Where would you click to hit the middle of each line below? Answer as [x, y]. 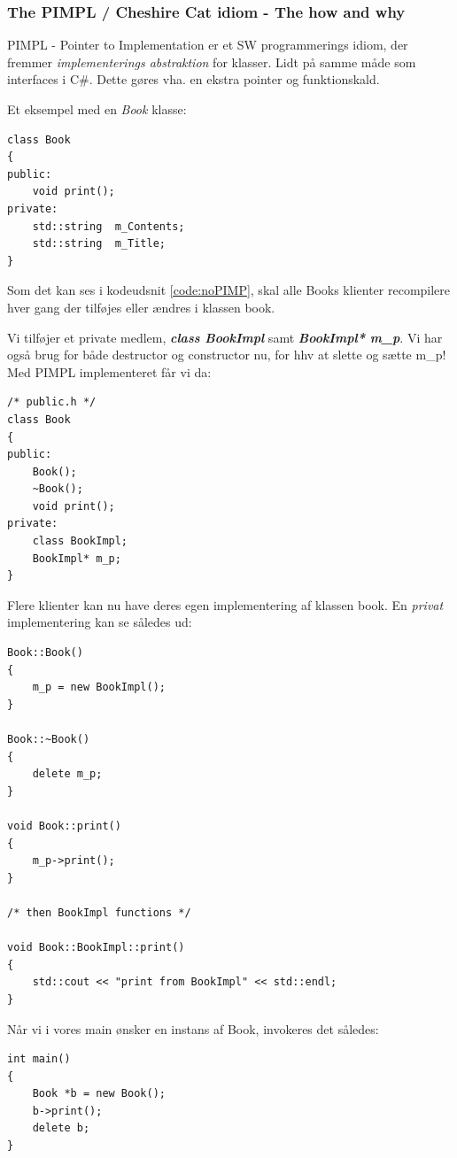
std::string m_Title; [99, 244]
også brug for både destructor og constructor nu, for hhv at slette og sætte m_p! [227, 355]
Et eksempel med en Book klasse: [97, 109]
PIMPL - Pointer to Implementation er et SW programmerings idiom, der [208, 45]
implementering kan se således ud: [100, 622]
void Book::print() [64, 826]
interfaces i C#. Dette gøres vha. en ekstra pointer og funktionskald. [194, 79]
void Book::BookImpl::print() [96, 948]
